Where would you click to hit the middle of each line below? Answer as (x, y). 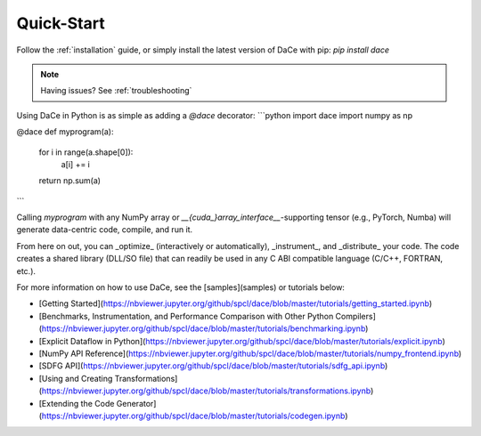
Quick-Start (61, 23)
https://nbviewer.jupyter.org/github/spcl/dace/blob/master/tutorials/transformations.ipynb (206, 391)
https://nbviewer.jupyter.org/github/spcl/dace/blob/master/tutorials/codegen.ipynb (193, 416)
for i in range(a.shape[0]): (86, 152)
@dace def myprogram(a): (65, 132)
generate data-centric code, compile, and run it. (105, 230)
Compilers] (355, 316)
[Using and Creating (76, 378)
